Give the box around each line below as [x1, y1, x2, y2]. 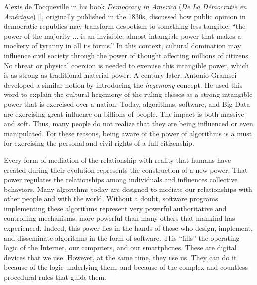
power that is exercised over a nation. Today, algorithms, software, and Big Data [4, 98, 250, 109]
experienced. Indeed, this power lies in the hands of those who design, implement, [4, 223, 253, 233]
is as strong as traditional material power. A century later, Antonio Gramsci [4, 70, 237, 80]
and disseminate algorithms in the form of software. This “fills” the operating [4, 232, 240, 243]
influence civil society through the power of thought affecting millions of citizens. [4, 50, 250, 60]
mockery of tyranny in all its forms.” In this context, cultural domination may [4, 40, 241, 51]
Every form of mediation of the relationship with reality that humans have [4, 154, 231, 165]
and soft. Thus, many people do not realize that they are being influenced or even [4, 118, 253, 129]
